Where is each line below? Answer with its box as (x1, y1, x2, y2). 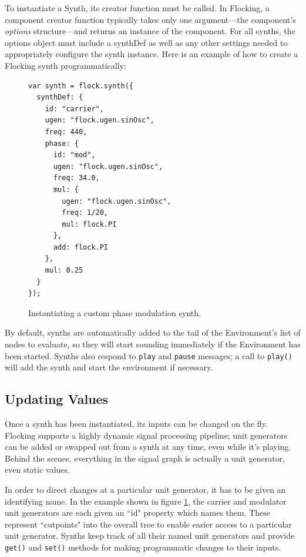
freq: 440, (45, 127, 88, 136)
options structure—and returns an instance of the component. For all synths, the (5, 25, 295, 37)
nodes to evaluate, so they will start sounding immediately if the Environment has (5, 338, 301, 350)
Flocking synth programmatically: (5, 59, 126, 71)
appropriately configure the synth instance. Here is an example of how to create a (5, 48, 298, 60)
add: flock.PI (53, 243, 109, 251)
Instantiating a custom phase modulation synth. (28, 306, 201, 319)
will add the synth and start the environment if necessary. (5, 361, 213, 373)
